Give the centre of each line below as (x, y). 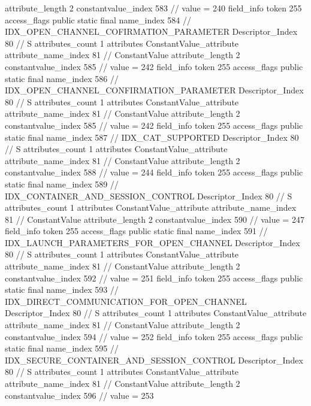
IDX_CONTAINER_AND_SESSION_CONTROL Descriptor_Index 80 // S (149, 196)
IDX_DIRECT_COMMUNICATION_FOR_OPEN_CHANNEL (126, 301)
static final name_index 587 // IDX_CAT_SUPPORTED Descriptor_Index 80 (152, 137)
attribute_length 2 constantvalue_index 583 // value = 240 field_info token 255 (153, 8)
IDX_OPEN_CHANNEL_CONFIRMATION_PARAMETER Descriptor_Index (154, 90)
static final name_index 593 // (62, 290)
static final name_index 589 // (62, 184)
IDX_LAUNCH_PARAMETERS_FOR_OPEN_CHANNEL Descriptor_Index (153, 242)
